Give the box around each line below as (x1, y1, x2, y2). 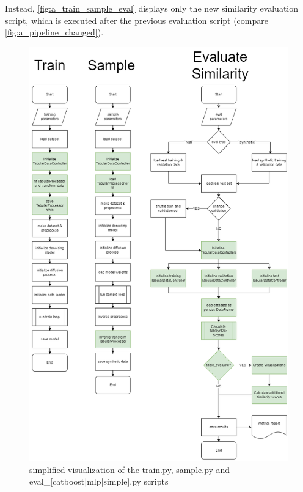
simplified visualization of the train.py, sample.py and (29, 463, 230, 475)
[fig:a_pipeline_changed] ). (5, 26, 104, 39)
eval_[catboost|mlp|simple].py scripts (29, 475, 169, 488)
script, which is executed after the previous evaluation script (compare (5, 13, 268, 26)
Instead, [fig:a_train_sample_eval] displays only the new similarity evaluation (5, 2, 298, 14)
